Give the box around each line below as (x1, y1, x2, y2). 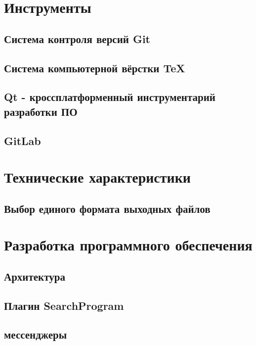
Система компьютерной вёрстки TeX (4, 60, 185, 75)
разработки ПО (4, 103, 78, 119)
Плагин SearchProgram (4, 297, 124, 313)
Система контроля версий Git (4, 31, 150, 46)
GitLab (4, 133, 41, 148)
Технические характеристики (4, 167, 191, 187)
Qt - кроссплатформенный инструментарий (4, 89, 215, 104)
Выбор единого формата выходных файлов (4, 200, 211, 216)
